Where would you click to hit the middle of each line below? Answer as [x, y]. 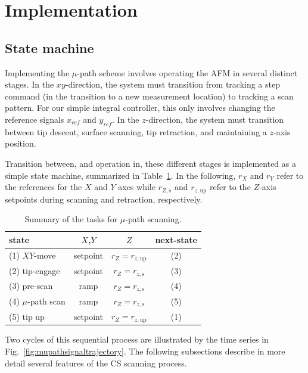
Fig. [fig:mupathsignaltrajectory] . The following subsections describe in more [145, 351]
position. [21, 143]
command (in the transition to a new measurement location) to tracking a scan [149, 96]
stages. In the [29, 84]
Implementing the [37, 72]
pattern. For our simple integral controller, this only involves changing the [140, 108]
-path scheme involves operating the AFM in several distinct [187, 72]
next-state [176, 239]
